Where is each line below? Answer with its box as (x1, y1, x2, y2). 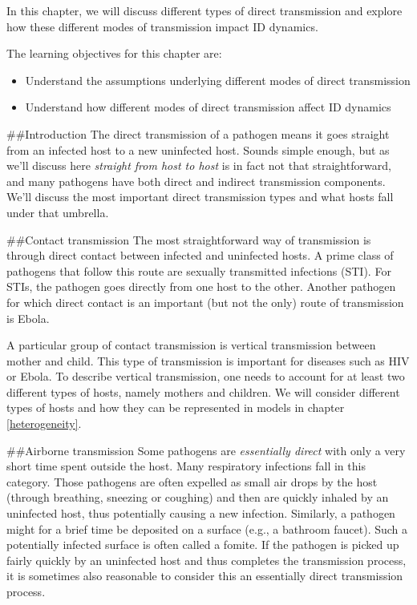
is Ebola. (6, 309, 50, 326)
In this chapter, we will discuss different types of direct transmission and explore (6, 2, 403, 18)
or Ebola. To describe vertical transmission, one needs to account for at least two (6, 368, 405, 385)
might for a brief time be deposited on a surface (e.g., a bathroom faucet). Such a (6, 520, 408, 537)
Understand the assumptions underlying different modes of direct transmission (25, 71, 411, 88)
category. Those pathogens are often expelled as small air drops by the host (6, 473, 378, 490)
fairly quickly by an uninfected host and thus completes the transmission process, (6, 551, 407, 568)
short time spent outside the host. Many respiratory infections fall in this (6, 458, 366, 474)
